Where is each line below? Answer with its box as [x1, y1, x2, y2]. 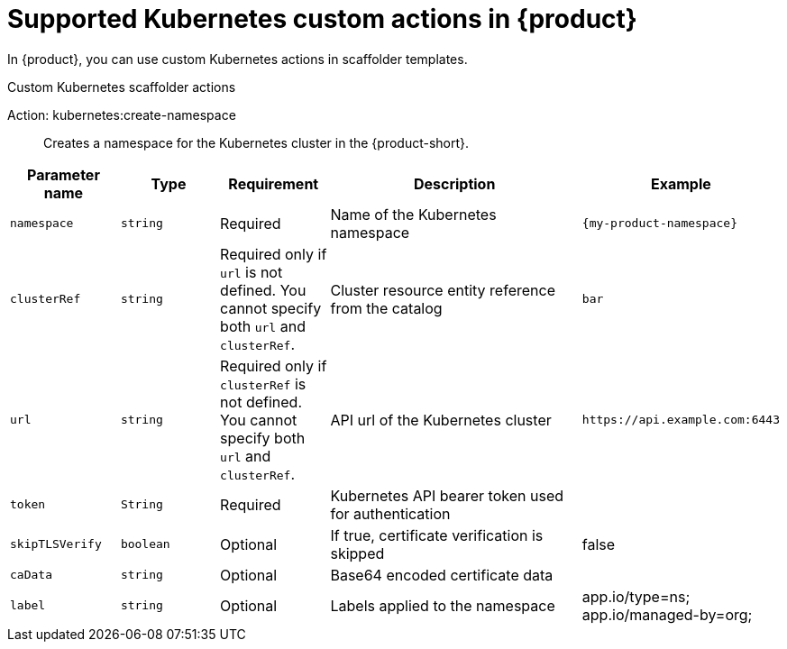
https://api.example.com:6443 [581, 413, 780, 427]
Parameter [26, 165, 100, 184]
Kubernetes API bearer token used [330, 486, 564, 505]
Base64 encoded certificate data [330, 565, 554, 584]
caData [10, 568, 52, 582]
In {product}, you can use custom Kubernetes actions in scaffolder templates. [7, 50, 468, 67]
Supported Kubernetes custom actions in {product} [7, 4, 637, 34]
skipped [330, 544, 385, 562]
